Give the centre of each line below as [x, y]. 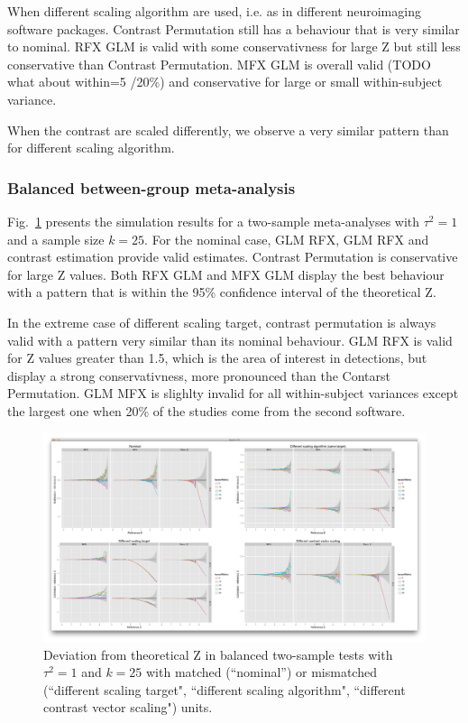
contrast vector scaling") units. [128, 707]
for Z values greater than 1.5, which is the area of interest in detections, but [217, 358]
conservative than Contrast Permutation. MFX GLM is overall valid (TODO [219, 64]
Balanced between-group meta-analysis [151, 187]
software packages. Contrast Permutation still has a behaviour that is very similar [234, 28]
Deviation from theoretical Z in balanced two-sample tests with [218, 654]
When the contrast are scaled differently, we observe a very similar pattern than [228, 130]
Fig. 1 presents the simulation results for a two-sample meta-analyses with [214, 221]
